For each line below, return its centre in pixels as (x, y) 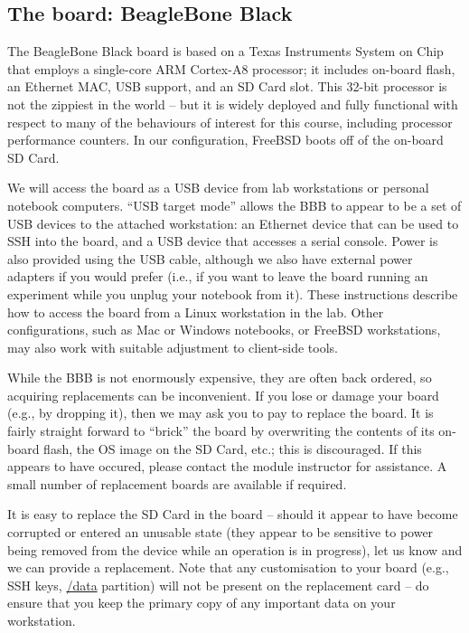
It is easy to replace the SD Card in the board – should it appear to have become (233, 514)
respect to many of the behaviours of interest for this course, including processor (230, 122)
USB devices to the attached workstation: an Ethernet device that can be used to (233, 223)
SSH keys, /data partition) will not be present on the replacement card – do (218, 585)
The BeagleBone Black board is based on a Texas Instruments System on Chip (225, 51)
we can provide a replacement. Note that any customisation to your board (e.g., (228, 567)
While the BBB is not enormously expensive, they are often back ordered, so (220, 378)
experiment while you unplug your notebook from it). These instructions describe (233, 293)
